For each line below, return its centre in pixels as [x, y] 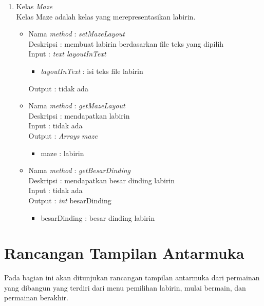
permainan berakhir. [36, 298]
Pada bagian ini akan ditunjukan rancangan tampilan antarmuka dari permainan [132, 278]
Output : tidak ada [58, 88]
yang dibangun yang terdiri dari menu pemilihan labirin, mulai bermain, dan [125, 287]
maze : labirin [62, 153]
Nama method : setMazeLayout [77, 34]
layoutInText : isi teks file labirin [92, 71]
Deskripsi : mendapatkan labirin [79, 115]
